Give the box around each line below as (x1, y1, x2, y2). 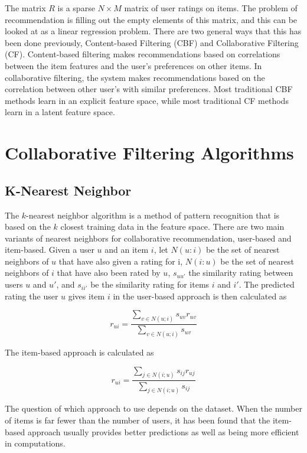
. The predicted (239, 278, 295, 291)
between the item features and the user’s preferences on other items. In (5, 59, 262, 71)
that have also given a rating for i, (58, 255, 183, 267)
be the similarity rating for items (90, 278, 210, 291)
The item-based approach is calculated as (5, 346, 154, 359)
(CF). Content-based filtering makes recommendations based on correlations (5, 48, 280, 60)
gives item (68, 289, 105, 302)
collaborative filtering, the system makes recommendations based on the (5, 71, 265, 83)
